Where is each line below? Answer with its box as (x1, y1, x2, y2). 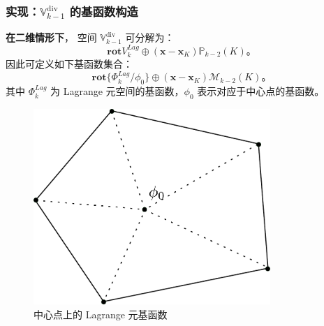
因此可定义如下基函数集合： (6, 57, 133, 71)
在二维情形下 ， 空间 (6, 30, 97, 45)
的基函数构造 (69, 2, 138, 20)
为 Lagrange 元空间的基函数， (50, 84, 184, 98)
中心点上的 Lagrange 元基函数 (34, 307, 168, 322)
